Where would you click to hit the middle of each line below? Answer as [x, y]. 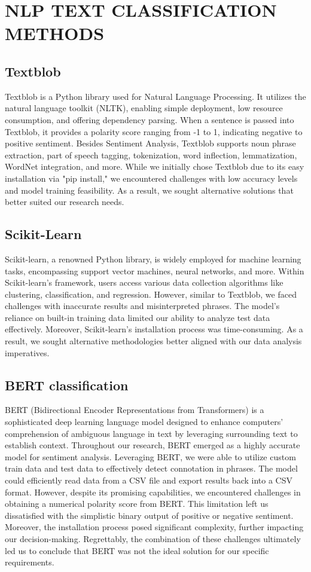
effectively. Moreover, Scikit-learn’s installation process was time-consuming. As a [154, 329]
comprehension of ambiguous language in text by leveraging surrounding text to [151, 433]
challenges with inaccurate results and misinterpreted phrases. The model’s [142, 306]
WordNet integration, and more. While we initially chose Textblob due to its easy [155, 166]
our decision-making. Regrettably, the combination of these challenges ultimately [153, 538]
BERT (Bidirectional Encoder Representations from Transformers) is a [135, 410]
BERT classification [67, 385]
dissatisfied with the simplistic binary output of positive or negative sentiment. [149, 515]
